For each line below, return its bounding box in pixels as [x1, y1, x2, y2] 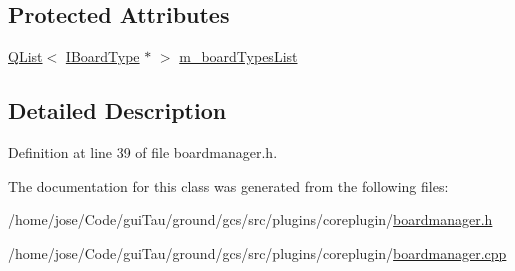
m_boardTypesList [179, 46, 298, 67]
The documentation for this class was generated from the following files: [8, 175, 449, 196]
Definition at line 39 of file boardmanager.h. [8, 142, 278, 162]
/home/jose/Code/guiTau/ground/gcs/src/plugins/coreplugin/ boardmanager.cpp [8, 242, 507, 263]
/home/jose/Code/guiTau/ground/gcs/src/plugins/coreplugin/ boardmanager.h [8, 209, 493, 230]
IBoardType [65, 46, 140, 67]
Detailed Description [8, 95, 227, 126]
